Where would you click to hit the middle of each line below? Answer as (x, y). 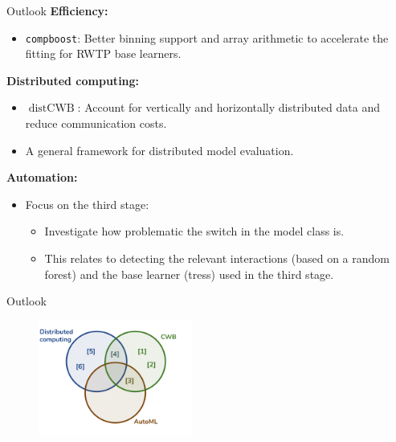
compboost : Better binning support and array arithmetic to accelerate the (207, 37)
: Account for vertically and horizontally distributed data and (229, 107)
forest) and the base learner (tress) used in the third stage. (189, 274)
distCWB (51, 109)
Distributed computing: (73, 80)
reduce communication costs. (96, 123)
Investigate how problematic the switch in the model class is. (194, 231)
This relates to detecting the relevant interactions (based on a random (217, 258)
